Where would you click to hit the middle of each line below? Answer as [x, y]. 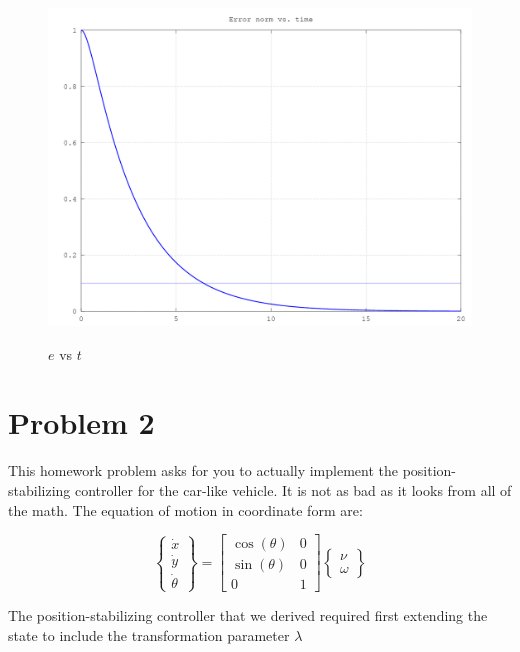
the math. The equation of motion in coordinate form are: [185, 509]
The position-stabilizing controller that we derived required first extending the [248, 615]
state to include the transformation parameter [149, 634]
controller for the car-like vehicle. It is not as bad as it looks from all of [293, 489]
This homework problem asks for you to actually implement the [203, 470]
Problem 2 [81, 422]
